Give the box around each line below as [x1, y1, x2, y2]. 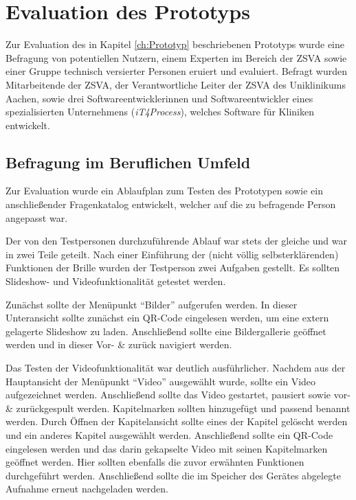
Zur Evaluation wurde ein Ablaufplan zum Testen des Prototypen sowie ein [5, 183, 323, 198]
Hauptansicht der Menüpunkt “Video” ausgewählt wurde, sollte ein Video [5, 374, 316, 388]
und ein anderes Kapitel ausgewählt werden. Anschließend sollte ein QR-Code [5, 427, 333, 442]
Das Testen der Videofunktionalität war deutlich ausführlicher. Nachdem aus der [5, 361, 346, 375]
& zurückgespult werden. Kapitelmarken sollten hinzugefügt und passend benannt [5, 400, 351, 415]
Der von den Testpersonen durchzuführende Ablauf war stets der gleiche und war [5, 234, 348, 248]
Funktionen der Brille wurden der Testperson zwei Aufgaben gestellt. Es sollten [5, 260, 340, 275]
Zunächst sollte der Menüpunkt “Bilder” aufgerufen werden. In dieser [5, 297, 298, 311]
